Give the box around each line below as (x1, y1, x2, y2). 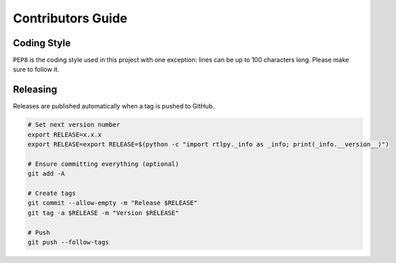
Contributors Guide (13, 10, 127, 26)
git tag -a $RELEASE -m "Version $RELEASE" (27, 208, 180, 217)
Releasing (13, 84, 57, 96)
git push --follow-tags (27, 239, 110, 246)
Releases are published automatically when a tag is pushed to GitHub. (13, 102, 215, 111)
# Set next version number (27, 121, 120, 129)
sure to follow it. (13, 65, 59, 73)
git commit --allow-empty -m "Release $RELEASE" (27, 199, 198, 207)
